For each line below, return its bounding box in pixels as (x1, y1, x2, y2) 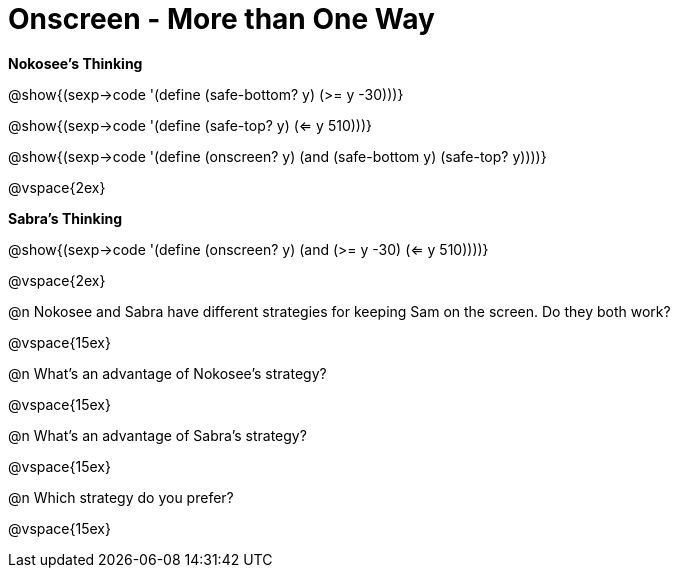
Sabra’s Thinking (8, 209, 122, 227)
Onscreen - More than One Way (8, 2, 435, 36)
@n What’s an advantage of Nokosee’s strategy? (8, 364, 327, 382)
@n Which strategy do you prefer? (8, 488, 234, 506)
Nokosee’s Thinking (8, 54, 143, 72)
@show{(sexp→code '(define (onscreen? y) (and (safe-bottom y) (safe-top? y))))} (8, 147, 547, 165)
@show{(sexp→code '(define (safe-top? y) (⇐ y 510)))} (8, 116, 373, 134)
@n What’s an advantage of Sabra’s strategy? (8, 426, 307, 444)
